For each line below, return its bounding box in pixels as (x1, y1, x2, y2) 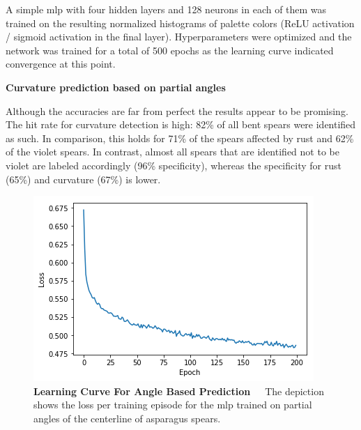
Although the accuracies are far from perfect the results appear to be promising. (6, 103, 348, 118)
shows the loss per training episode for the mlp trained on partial (33, 397, 312, 412)
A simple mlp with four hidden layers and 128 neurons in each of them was (6, 2, 327, 16)
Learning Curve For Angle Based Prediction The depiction (33, 383, 324, 398)
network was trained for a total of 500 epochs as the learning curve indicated (6, 43, 334, 57)
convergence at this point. (6, 56, 116, 71)
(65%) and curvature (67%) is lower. (6, 171, 161, 186)
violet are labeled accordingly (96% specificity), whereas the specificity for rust (6, 158, 341, 172)
